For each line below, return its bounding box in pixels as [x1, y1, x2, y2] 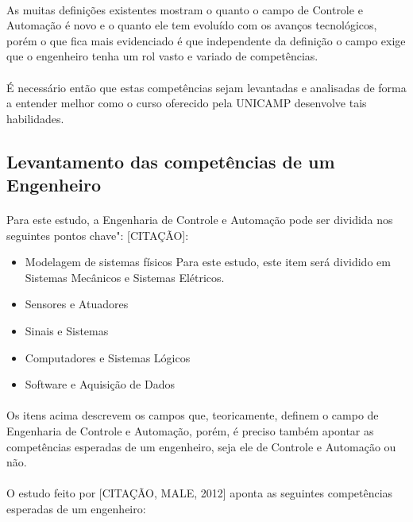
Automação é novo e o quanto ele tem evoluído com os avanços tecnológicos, [6, 17, 377, 33]
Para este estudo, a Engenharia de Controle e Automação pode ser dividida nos [6, 211, 393, 228]
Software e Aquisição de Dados [25, 376, 175, 392]
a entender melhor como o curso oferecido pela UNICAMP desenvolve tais [6, 95, 367, 111]
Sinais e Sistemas [25, 323, 109, 339]
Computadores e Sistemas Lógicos [25, 349, 191, 365]
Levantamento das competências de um [6, 149, 335, 173]
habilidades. [6, 110, 64, 126]
